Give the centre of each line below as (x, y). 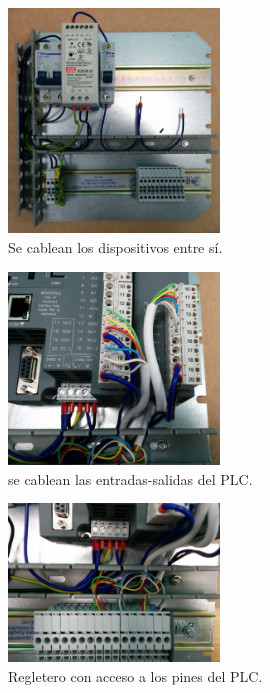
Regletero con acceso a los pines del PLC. (135, 675)
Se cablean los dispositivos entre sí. (115, 247)
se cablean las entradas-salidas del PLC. (130, 478)
